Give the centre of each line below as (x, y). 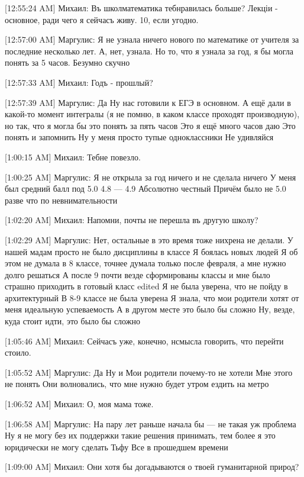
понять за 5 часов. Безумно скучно (67, 62)
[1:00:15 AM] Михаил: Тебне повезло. (73, 157)
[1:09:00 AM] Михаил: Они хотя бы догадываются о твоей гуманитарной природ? (152, 467)
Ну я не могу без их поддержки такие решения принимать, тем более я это (140, 435)
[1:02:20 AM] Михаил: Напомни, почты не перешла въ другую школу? (132, 220)
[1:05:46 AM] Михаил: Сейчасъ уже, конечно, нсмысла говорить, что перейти (144, 341)
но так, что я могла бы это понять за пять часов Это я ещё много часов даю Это (150, 125)
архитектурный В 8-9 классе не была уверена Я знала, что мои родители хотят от (152, 297)
